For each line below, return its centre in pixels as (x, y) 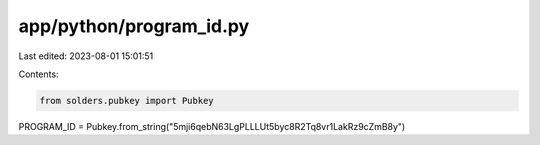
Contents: (38, 74)
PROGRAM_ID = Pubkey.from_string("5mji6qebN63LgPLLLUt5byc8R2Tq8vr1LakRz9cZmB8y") (212, 126)
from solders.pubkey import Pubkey (126, 100)
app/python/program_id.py (134, 26)
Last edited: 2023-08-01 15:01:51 (86, 56)
